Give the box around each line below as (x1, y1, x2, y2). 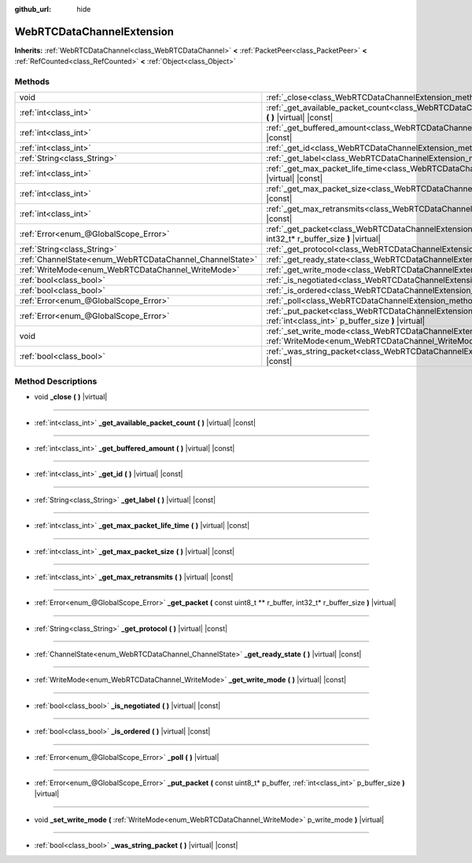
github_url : (14, 5, 51, 13)
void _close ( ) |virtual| (34, 392, 108, 402)
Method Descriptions (14, 376, 98, 387)
